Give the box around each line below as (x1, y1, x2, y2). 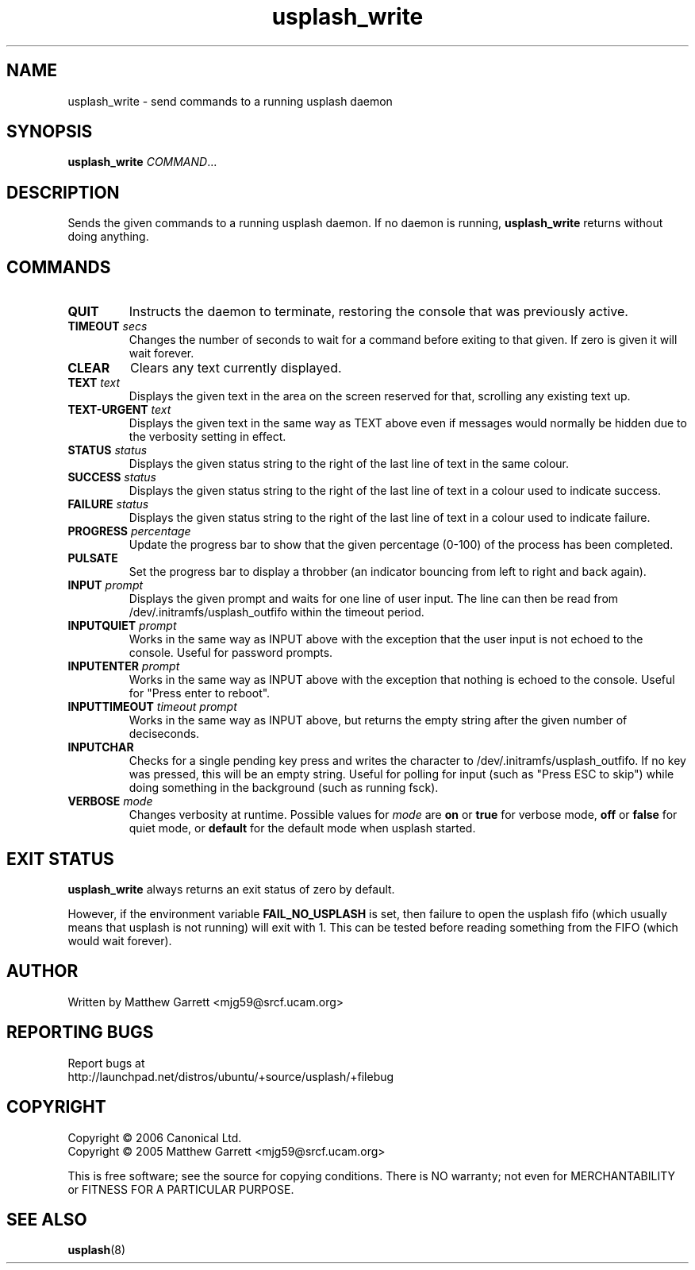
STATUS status (67, 443, 148, 457)
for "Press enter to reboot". (129, 686, 271, 701)
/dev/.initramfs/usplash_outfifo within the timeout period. (129, 605, 424, 620)
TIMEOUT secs (67, 319, 148, 334)
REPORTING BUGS (6, 1022, 154, 1043)
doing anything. (67, 230, 149, 244)
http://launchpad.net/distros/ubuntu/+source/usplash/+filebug (67, 1069, 394, 1083)
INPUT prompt (67, 578, 144, 593)
